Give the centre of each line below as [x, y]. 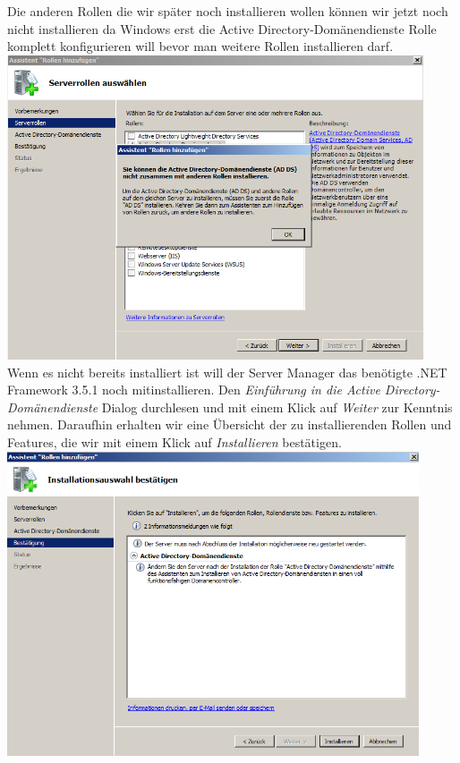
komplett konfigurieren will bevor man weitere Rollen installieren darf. [200, 46]
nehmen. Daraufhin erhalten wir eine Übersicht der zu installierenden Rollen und [230, 424]
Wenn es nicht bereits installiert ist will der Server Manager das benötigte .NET [227, 372]
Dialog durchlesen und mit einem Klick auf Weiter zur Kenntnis [277, 407]
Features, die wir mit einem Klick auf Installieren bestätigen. [175, 441]
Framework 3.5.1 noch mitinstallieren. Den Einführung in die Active [194, 390]
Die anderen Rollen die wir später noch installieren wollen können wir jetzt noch [228, 11]
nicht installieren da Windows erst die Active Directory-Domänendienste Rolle [222, 28]
